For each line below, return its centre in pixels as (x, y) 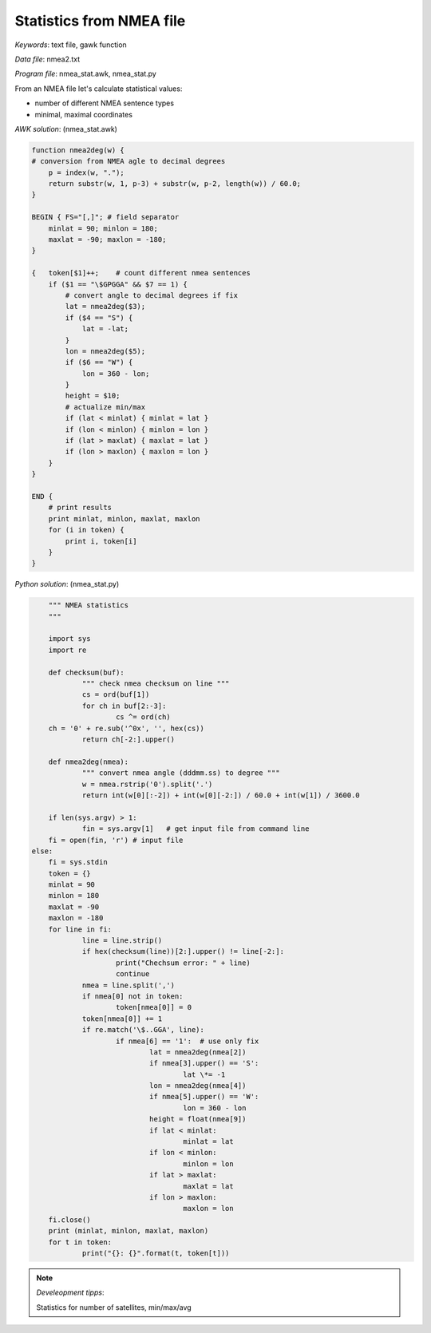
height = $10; (93, 396)
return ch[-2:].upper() (129, 739)
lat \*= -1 (204, 1074)
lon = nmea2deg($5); (105, 351)
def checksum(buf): (87, 672)
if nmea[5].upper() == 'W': (204, 1097)
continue (133, 974)
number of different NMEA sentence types (105, 103)
